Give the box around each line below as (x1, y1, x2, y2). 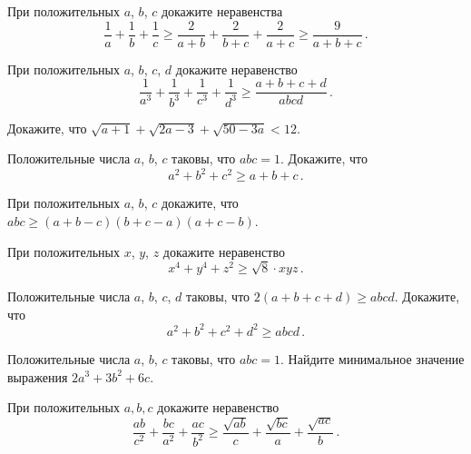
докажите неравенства (161, 2, 283, 20)
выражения (7, 367, 68, 386)
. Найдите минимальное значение (280, 349, 465, 368)
